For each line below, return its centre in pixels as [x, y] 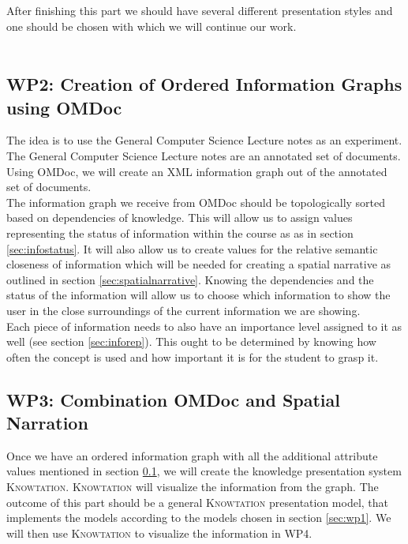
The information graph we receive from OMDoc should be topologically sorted [196, 202]
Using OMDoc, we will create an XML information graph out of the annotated [197, 171]
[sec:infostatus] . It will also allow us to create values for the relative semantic [192, 248]
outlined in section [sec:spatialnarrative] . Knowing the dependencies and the [190, 279]
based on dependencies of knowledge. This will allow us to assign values [180, 218]
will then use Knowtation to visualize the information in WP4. [159, 533]
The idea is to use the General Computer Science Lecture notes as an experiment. [204, 140]
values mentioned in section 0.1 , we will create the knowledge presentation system [204, 471]
